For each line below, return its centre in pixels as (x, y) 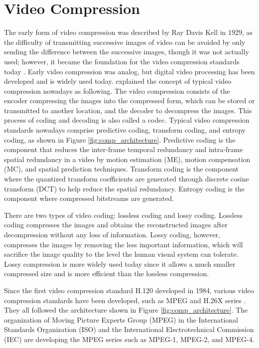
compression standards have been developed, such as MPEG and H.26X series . (125, 300)
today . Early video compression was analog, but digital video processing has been (129, 71)
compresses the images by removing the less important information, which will (124, 244)
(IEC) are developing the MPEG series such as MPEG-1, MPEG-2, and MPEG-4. (129, 339)
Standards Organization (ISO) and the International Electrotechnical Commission (129, 329)
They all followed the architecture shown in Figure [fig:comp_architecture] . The (126, 310)
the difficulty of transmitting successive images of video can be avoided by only (125, 42)
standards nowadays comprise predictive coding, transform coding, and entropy (125, 130)
